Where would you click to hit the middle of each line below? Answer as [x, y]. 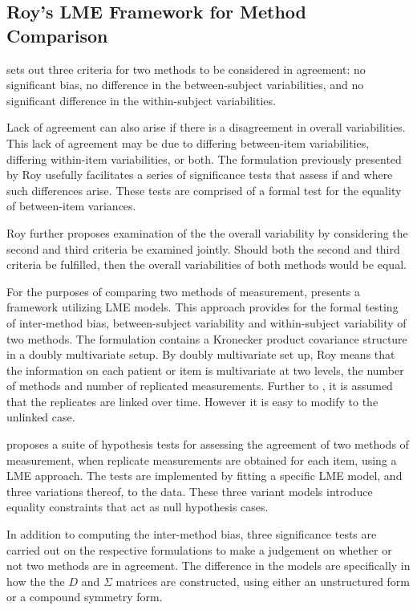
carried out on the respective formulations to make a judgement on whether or [199, 549]
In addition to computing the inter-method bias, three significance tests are [192, 534]
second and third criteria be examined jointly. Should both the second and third [203, 248]
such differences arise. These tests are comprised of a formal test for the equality [204, 190]
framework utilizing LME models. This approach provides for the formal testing [202, 307]
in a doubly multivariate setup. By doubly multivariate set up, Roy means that [201, 354]
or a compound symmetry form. [85, 597]
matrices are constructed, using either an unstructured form [263, 581]
